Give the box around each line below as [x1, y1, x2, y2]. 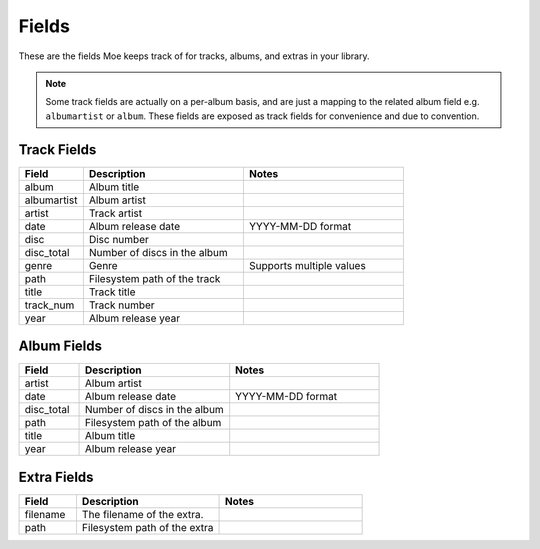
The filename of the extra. [81, 507, 204, 521]
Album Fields [18, 338, 103, 355]
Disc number [88, 232, 149, 246]
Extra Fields [18, 468, 94, 485]
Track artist [88, 206, 143, 220]
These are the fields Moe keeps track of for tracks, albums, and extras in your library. [18, 50, 370, 62]
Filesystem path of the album [84, 416, 222, 430]
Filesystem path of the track [88, 271, 221, 285]
